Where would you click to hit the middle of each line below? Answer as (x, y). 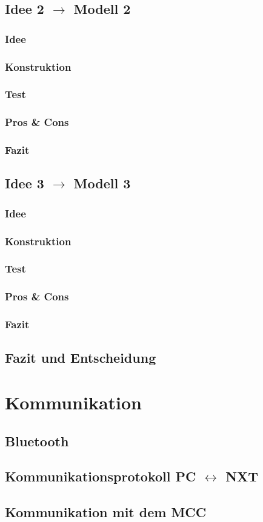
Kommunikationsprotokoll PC (101, 476)
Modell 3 (102, 183)
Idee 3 (25, 183)
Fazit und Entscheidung (81, 358)
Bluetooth (37, 441)
